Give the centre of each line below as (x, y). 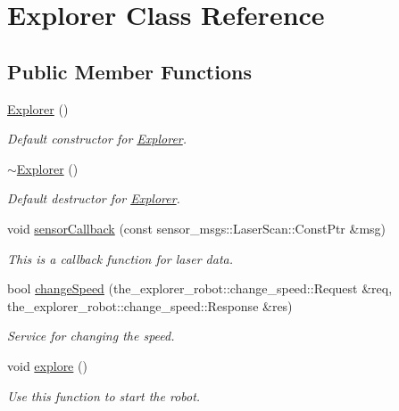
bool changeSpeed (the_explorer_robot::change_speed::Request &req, (200, 288)
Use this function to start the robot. (104, 395)
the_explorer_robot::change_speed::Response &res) (150, 305)
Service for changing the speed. (91, 336)
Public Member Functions (129, 71)
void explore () (47, 365)
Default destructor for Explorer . (94, 198)
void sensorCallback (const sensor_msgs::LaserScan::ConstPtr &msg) (197, 228)
